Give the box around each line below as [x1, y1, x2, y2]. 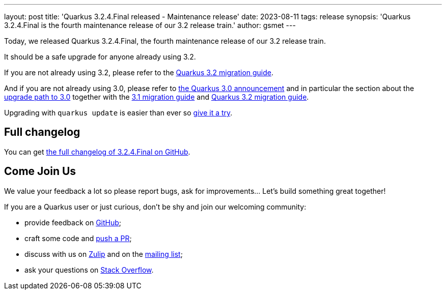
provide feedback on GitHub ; [24, 218, 122, 227]
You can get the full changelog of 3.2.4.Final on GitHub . [4, 147, 190, 156]
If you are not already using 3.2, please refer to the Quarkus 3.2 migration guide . [4, 68, 274, 77]
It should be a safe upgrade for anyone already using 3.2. [4, 52, 196, 61]
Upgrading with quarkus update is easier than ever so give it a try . [4, 108, 233, 117]
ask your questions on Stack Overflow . [24, 265, 154, 274]
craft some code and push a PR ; [24, 233, 132, 243]
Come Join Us [4, 165, 76, 178]
